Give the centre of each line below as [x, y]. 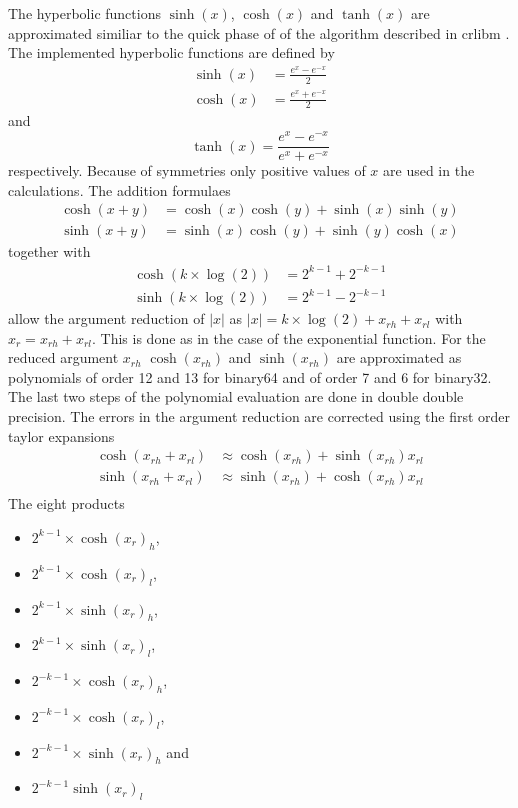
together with [49, 251]
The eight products [66, 503]
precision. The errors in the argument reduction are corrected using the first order [259, 416]
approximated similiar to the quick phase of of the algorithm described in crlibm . [259, 32]
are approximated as [399, 357]
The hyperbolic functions [84, 13]
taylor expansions [61, 435]
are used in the [429, 170]
